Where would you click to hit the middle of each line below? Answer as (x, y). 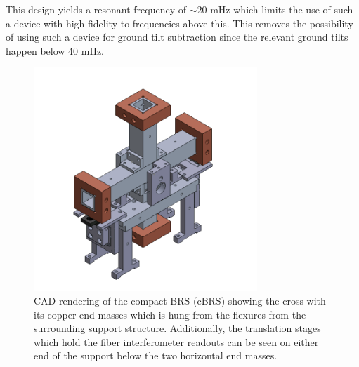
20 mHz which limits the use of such (275, 9)
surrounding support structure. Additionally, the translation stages (177, 328)
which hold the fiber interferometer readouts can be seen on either (176, 341)
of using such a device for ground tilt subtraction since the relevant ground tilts (177, 37)
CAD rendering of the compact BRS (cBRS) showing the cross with (180, 300)
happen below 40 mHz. (55, 50)
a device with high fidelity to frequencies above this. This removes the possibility (179, 23)
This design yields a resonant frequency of (96, 9)
